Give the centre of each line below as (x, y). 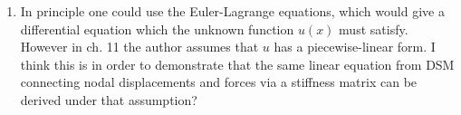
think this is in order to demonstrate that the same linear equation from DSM (237, 64)
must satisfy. (374, 29)
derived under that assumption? (109, 99)
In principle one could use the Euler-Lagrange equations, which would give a (232, 11)
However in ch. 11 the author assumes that (139, 47)
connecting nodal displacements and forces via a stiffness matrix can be (219, 82)
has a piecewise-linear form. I (355, 47)
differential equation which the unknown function (157, 29)
